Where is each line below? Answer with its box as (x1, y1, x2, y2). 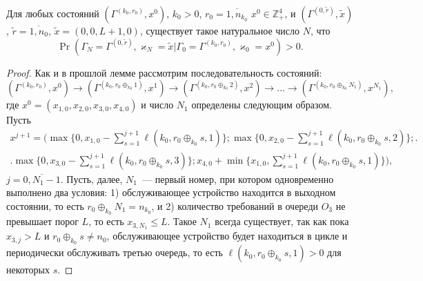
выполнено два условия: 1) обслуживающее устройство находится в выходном (6, 185, 336, 200)
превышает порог (6, 214, 79, 229)
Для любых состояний (6, 6, 99, 20)
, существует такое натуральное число (139, 23, 300, 37)
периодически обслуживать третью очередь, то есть (6, 245, 223, 260)
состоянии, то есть (6, 199, 84, 213)
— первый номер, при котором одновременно (142, 171, 334, 186)
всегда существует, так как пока (215, 214, 349, 229)
